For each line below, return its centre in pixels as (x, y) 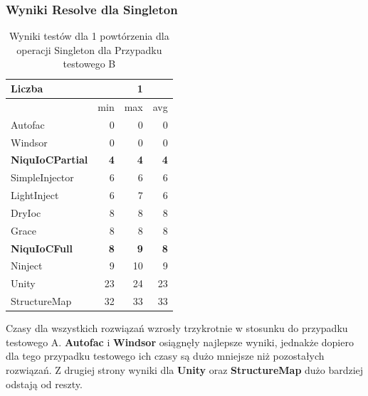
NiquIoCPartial (49, 160)
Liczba (27, 88)
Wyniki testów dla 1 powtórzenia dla (89, 36)
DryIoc (26, 212)
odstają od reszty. (44, 384)
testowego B (89, 64)
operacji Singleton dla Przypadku (89, 49)
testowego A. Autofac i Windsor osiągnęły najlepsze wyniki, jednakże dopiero (180, 342)
